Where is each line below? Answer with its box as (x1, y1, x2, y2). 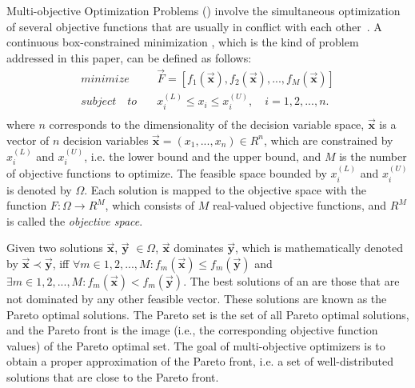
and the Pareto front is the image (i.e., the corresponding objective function (6, 322, 378, 338)
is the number (339, 147, 407, 164)
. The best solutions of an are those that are (183, 272, 400, 289)
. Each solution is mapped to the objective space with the (84, 181, 366, 198)
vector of (6, 131, 50, 148)
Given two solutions (6, 239, 103, 256)
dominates (174, 239, 224, 256)
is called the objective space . (6, 212, 143, 229)
